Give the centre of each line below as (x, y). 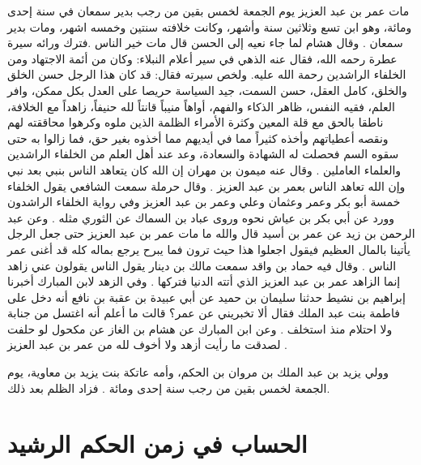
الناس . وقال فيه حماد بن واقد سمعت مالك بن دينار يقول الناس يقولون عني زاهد (202, 265)
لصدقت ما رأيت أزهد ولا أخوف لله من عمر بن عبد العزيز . (147, 344)
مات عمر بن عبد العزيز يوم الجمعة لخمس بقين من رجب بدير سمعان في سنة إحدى (208, 11)
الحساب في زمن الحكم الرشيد (157, 443)
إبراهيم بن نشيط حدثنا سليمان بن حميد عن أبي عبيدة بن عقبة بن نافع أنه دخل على (206, 297)
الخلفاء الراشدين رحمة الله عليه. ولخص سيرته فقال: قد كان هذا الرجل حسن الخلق (207, 74)
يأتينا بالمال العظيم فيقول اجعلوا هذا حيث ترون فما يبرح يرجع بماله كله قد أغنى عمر (209, 249)
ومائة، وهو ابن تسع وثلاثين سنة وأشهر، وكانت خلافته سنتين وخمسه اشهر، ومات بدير (210, 26)
